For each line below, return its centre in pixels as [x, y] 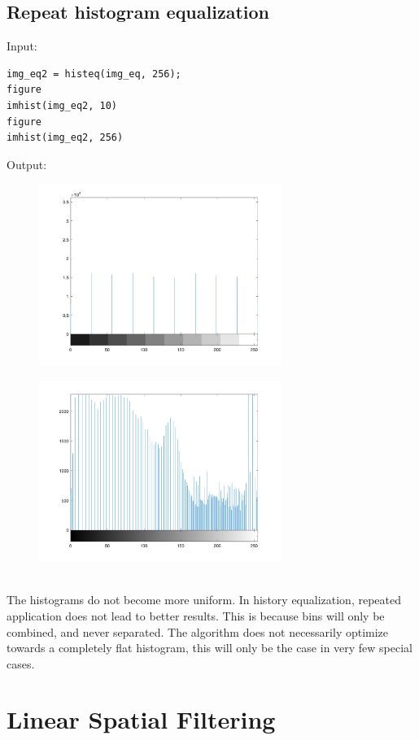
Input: [22, 46]
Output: [27, 164]
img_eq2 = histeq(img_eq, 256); [94, 74]
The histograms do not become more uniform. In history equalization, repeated [204, 600]
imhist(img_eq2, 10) [62, 105]
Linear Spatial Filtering [141, 719]
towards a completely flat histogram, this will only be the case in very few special [210, 648]
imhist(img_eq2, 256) [65, 138]
